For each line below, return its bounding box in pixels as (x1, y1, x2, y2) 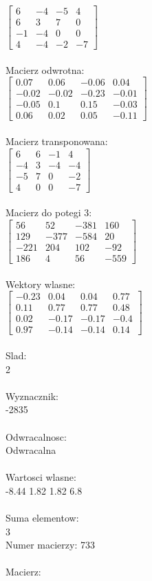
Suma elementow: (6, 511, 79, 525)
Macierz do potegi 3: (6, 205, 92, 220)
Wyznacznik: (6, 388, 59, 403)
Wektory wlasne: (6, 276, 76, 291)
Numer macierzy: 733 (6, 537, 95, 552)
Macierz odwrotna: (6, 62, 85, 77)
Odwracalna (6, 443, 56, 457)
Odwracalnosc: (6, 429, 67, 444)
